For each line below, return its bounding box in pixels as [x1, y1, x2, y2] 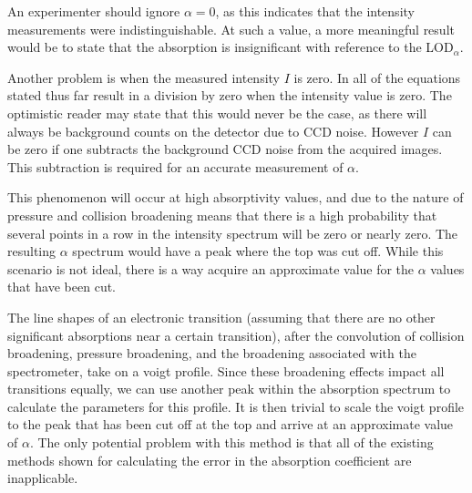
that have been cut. [7, 277, 116, 296]
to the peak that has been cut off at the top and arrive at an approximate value [7, 415, 454, 434]
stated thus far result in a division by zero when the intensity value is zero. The [7, 86, 452, 105]
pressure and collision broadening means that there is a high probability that [7, 205, 437, 224]
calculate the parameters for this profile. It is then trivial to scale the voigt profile [7, 396, 465, 416]
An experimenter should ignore [7, 2, 180, 20]
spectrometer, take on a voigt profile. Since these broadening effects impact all [7, 361, 445, 380]
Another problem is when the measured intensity [7, 67, 281, 87]
